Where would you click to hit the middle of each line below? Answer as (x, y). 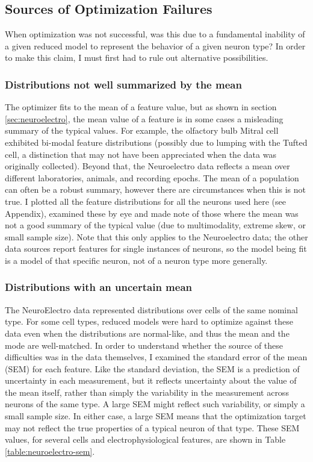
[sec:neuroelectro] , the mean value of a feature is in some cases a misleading (144, 118)
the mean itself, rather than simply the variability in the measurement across (147, 392)
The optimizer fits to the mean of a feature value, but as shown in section (141, 107)
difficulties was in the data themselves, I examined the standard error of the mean (156, 357)
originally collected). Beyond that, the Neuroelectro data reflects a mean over (147, 166)
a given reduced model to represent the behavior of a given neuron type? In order (155, 45)
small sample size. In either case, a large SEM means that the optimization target (156, 416)
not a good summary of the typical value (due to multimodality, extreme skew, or (155, 225)
